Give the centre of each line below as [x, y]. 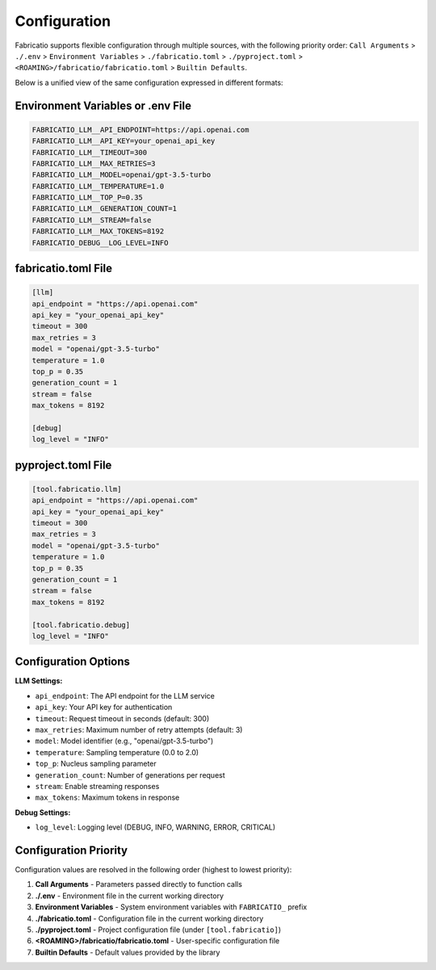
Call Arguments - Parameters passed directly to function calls [138, 884]
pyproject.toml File [63, 465]
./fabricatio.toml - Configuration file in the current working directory [149, 918]
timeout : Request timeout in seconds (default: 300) [122, 718]
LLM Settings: [39, 681]
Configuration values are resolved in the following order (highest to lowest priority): [153, 870]
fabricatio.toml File [64, 269]
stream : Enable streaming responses [97, 786]
